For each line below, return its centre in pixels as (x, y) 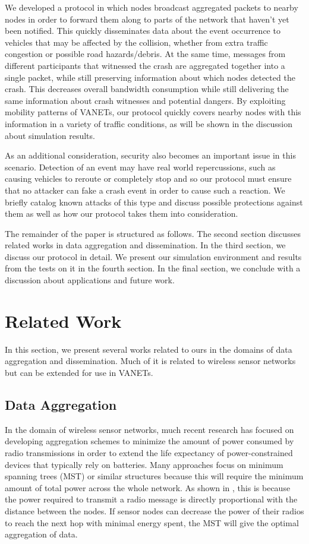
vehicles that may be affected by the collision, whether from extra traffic (136, 42)
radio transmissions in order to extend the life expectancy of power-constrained (149, 452)
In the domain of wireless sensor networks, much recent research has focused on (149, 429)
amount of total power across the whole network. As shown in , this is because (148, 487)
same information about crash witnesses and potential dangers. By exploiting (145, 100)
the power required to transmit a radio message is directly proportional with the (151, 499)
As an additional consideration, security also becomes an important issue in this (150, 155)
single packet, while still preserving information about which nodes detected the (150, 77)
